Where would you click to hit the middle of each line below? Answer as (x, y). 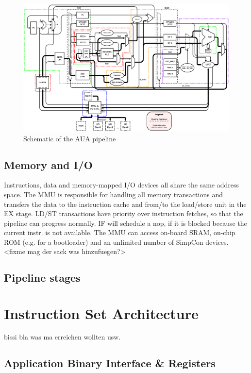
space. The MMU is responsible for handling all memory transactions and (113, 194)
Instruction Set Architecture (101, 314)
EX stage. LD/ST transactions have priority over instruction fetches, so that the (124, 213)
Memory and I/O (48, 164)
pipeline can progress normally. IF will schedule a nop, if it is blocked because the (125, 223)
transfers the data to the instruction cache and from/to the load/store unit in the (125, 204)
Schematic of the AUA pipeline (70, 138)
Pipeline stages (42, 278)
